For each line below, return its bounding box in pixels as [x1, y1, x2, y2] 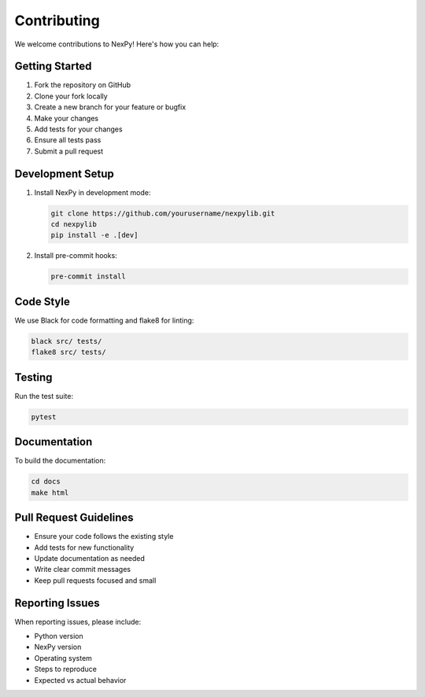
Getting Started [14, 60, 92, 73]
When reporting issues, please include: [14, 617, 142, 626]
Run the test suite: [14, 391, 74, 400]
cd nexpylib [50, 220, 98, 229]
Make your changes [34, 113, 98, 123]
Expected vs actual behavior [34, 675, 127, 684]
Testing [14, 371, 53, 384]
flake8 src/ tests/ [31, 348, 106, 357]
